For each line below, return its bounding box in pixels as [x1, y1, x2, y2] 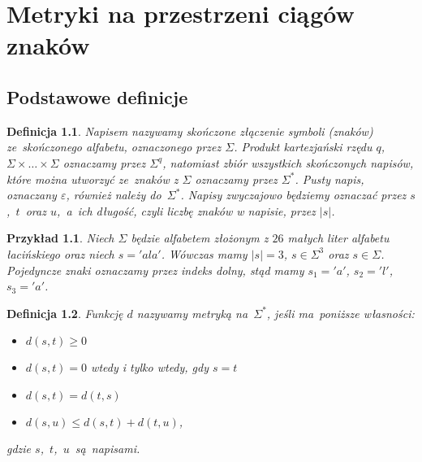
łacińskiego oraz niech [6, 245, 114, 262]
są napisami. [75, 440, 140, 457]
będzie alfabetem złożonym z [131, 229, 269, 246]
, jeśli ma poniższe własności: [266, 304, 415, 321]
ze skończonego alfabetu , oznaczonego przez [6, 138, 222, 155]
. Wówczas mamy [161, 245, 248, 262]
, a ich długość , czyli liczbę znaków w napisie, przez [56, 202, 316, 219]
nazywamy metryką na [136, 304, 248, 321]
